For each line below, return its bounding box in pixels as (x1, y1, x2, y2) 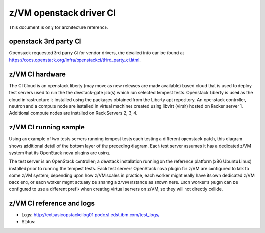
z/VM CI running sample (9, 123, 85, 131)
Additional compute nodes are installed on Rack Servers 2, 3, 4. (9, 110, 138, 116)
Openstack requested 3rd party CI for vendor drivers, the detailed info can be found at (9, 50, 184, 56)
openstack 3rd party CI (9, 37, 81, 46)
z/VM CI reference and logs (9, 199, 95, 207)
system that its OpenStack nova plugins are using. (9, 150, 110, 155)
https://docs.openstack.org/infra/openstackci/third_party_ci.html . (9, 57, 141, 63)
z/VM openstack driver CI (9, 7, 116, 18)
